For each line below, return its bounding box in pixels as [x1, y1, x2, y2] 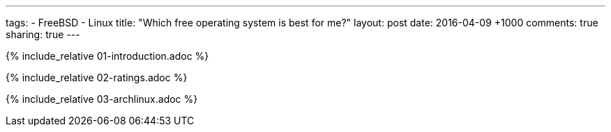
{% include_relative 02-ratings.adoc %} [6, 72, 188, 83]
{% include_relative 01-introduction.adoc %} [6, 50, 209, 62]
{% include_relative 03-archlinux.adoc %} [6, 93, 198, 105]
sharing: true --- [6, 28, 80, 40]
